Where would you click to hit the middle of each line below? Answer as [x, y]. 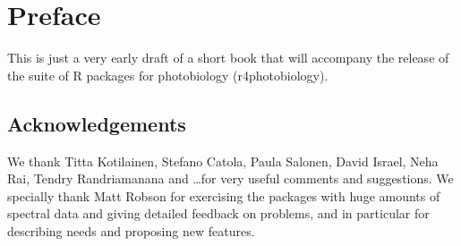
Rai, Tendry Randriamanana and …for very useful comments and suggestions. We [230, 178]
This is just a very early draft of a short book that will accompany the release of [228, 58]
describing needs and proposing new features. [131, 230]
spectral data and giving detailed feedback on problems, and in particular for [218, 213]
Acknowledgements [97, 123]
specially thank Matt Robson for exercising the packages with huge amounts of [224, 195]
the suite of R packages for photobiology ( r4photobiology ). [168, 75]
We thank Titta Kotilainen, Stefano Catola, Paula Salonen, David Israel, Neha [223, 161]
